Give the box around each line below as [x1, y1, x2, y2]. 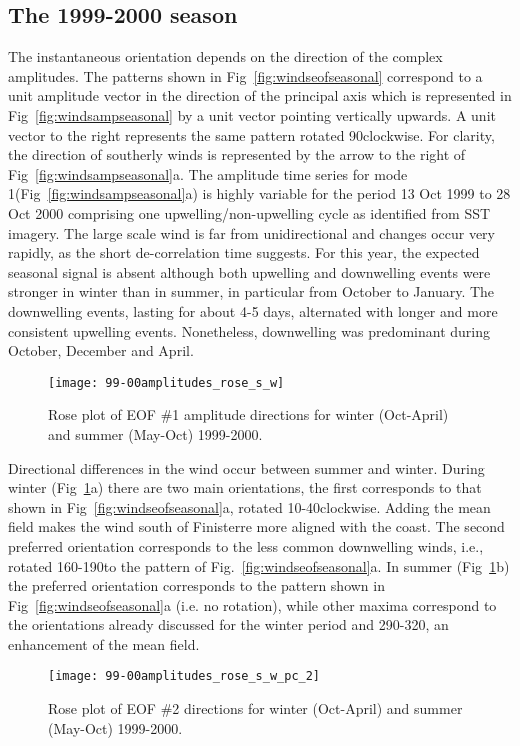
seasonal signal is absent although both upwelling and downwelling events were [8, 261, 491, 282]
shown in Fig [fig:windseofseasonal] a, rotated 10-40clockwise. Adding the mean [8, 496, 491, 517]
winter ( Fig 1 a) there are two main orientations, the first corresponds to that [8, 477, 482, 498]
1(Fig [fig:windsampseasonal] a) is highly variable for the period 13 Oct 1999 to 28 [8, 183, 511, 204]
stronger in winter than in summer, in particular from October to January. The [8, 281, 495, 302]
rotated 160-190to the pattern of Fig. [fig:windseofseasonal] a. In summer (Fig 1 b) [8, 555, 510, 576]
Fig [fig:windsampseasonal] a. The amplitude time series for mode [8, 163, 408, 184]
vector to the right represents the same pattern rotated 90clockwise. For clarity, [8, 124, 495, 145]
